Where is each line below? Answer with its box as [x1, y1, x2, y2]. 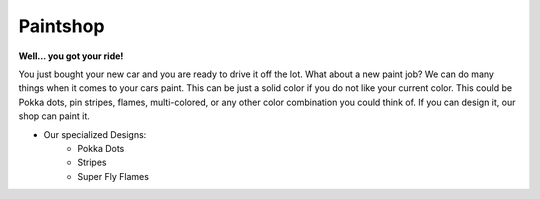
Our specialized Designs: [43, 128, 147, 140]
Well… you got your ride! [18, 50, 124, 62]
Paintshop [18, 15, 105, 37]
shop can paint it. [18, 110, 90, 122]
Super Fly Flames [77, 170, 150, 182]
